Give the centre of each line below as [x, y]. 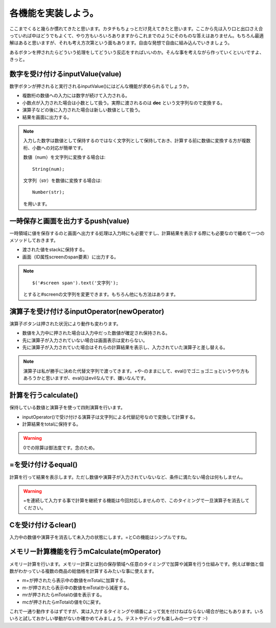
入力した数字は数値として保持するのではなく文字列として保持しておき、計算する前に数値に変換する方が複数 [137, 141]
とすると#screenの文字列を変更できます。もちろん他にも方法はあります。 [101, 294]
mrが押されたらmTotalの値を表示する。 [63, 595]
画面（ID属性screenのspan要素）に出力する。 [71, 257]
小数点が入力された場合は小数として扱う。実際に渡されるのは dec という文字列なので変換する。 [124, 103]
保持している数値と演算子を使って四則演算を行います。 [67, 408]
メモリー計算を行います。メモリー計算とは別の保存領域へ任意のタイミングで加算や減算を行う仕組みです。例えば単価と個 [137, 564]
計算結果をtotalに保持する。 [52, 424]
